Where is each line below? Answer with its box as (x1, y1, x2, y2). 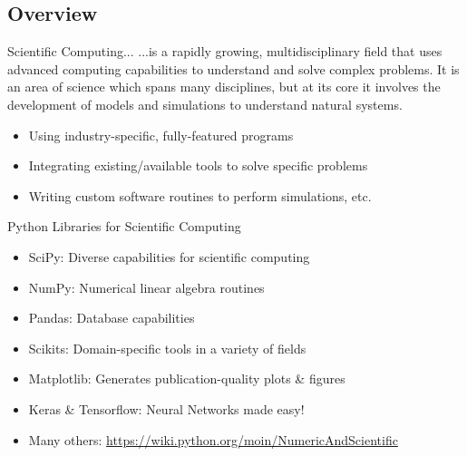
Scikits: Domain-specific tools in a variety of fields (28, 338, 306, 357)
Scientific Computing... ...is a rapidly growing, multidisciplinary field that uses (7, 42, 443, 61)
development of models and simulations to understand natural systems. (7, 94, 403, 113)
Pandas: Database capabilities (28, 308, 195, 327)
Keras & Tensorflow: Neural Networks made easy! (28, 399, 305, 418)
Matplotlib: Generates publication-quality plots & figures (28, 369, 345, 388)
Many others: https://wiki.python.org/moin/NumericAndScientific (28, 430, 398, 449)
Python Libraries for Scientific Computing (7, 217, 241, 236)
